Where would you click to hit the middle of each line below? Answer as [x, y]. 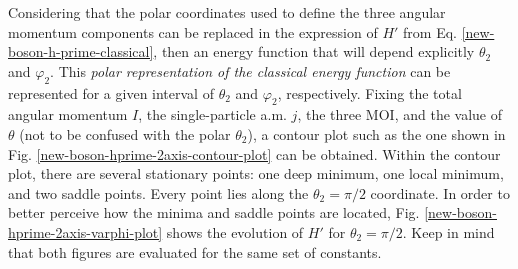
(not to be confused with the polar [125, 133]
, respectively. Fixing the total [369, 92]
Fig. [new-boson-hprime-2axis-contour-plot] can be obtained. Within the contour [254, 153]
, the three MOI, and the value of [399, 114]
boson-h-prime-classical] [81, 51]
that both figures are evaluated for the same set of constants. [195, 251]
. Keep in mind [448, 231]
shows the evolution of [235, 231]
